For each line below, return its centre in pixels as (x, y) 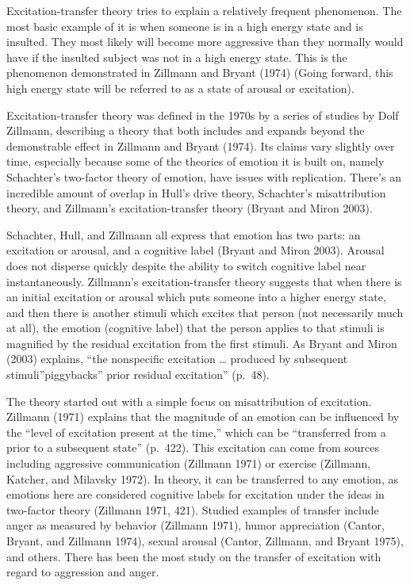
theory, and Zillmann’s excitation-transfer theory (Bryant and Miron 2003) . (190, 208)
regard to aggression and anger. (83, 572)
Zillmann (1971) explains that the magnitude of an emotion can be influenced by (203, 417)
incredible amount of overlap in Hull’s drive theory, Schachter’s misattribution (196, 192)
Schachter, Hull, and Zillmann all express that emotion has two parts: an (184, 234)
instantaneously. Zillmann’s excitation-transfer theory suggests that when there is (204, 281)
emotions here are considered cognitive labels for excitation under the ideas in (195, 494)
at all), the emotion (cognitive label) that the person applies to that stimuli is (195, 328)
